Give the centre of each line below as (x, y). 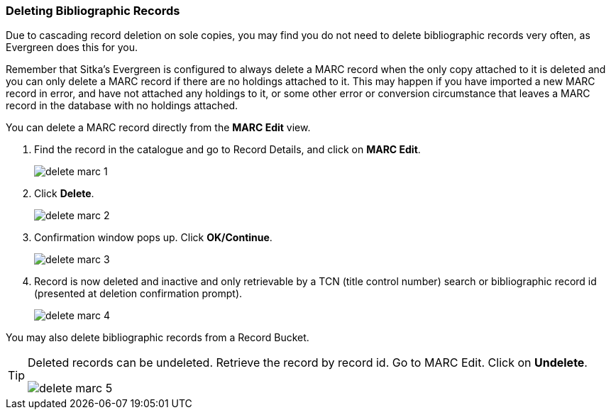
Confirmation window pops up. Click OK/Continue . (153, 238)
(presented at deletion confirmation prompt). (138, 294)
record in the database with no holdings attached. (122, 106)
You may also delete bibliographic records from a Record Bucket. (158, 338)
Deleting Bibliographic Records (93, 11)
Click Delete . (64, 194)
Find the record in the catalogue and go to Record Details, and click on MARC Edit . (227, 150)
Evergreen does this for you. (72, 48)
